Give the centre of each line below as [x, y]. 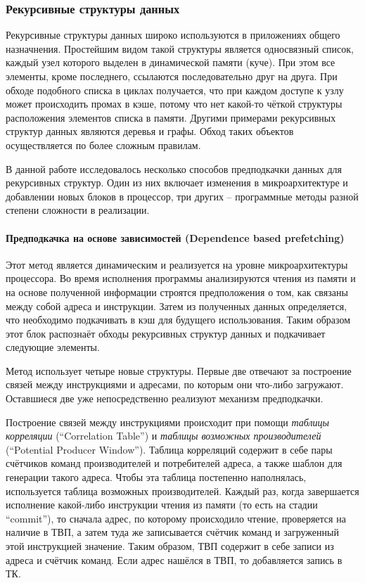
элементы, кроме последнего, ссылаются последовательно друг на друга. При [172, 76]
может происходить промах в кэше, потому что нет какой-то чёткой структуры [174, 104]
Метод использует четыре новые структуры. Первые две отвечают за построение [179, 370]
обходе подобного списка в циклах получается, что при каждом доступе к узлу [175, 90]
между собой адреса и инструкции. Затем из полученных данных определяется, [177, 306]
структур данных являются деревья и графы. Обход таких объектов [150, 131]
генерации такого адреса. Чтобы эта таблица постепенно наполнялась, [156, 477]
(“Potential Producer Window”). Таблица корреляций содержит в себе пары [169, 449]
